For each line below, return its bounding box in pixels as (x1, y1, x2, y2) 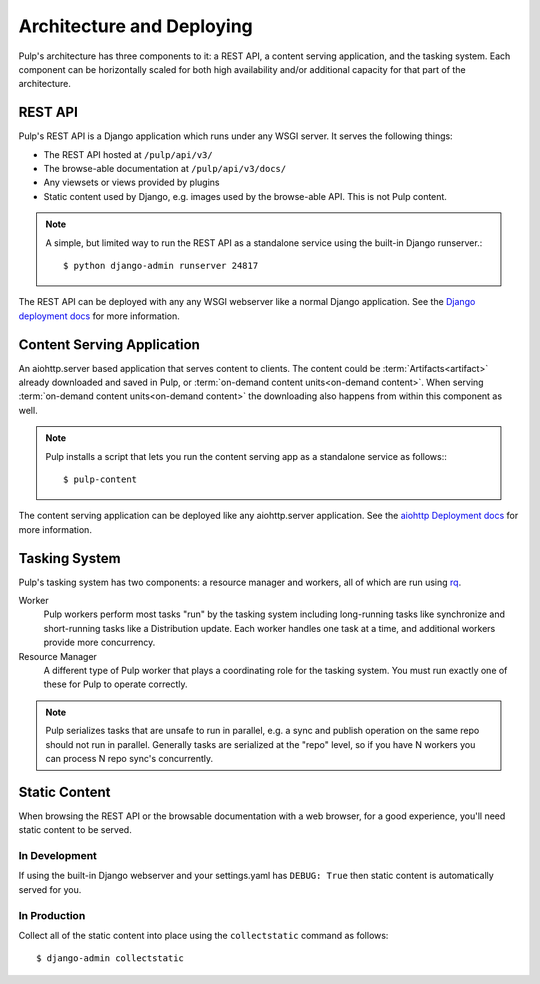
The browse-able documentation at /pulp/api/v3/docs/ (43, 163, 287, 175)
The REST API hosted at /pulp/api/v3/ (43, 148, 214, 160)
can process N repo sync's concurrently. (45, 752, 214, 764)
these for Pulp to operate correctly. (43, 678, 188, 690)
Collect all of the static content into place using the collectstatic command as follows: (18, 929, 389, 941)
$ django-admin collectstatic (36, 953, 185, 964)
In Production (18, 908, 86, 922)
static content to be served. (18, 824, 132, 836)
